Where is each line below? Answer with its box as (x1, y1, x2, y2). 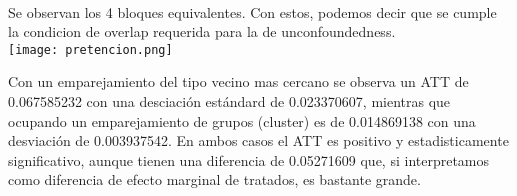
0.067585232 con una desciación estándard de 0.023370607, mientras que (8, 91, 451, 112)
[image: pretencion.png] (8, 42, 173, 57)
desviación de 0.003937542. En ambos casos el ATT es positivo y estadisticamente (8, 130, 509, 151)
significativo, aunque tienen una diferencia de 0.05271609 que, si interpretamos (8, 149, 490, 170)
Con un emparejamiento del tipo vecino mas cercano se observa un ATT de (8, 71, 469, 92)
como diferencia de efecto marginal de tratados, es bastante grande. (8, 169, 421, 190)
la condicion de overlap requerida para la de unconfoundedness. (8, 21, 396, 42)
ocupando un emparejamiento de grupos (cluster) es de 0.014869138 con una (8, 110, 476, 131)
